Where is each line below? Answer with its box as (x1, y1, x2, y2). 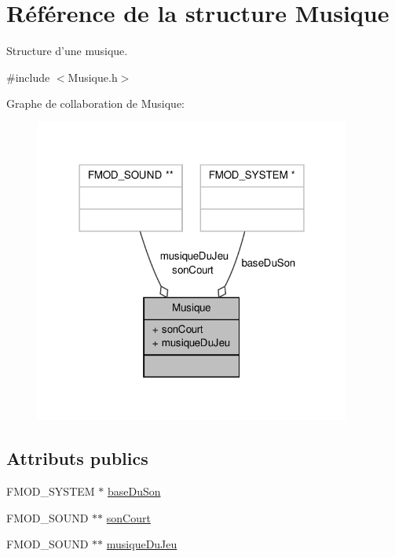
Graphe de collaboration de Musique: (6, 95, 185, 112)
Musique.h (68, 68, 118, 85)
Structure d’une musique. (6, 42, 128, 59)
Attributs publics (6, 446, 148, 470)
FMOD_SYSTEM (6, 483, 95, 500)
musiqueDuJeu (106, 536, 177, 552)
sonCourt (106, 509, 151, 526)
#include (6, 68, 50, 85)
